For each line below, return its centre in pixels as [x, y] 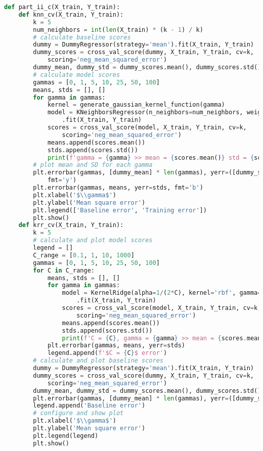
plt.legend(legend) [66, 436]
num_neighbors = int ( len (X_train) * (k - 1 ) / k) [118, 30]
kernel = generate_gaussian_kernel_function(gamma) [136, 105]
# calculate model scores [77, 75]
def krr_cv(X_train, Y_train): [71, 225]
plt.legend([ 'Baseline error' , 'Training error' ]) [120, 210]
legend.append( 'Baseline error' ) [89, 406]
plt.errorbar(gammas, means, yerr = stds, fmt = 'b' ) [118, 188]
